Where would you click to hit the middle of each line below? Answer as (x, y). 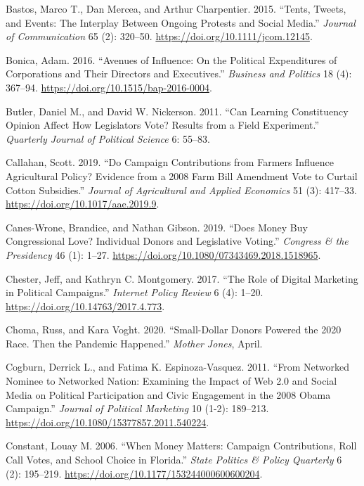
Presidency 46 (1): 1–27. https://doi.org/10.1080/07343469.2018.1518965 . (163, 254)
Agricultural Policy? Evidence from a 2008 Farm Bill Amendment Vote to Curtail (182, 175)
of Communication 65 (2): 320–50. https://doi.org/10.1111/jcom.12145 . (159, 36)
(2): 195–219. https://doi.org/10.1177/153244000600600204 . (134, 473)
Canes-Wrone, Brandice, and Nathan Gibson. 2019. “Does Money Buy (157, 227)
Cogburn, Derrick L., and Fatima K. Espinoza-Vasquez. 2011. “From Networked (178, 367)
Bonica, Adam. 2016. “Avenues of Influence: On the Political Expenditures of (171, 59)
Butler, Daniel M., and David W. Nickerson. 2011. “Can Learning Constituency (177, 111)
